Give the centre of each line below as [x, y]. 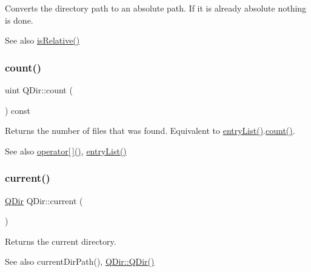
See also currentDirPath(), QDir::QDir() [80, 261]
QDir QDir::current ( [44, 200]
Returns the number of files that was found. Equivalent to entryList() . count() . [150, 131]
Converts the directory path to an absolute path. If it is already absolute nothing [156, 8]
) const [18, 110]
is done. [19, 20]
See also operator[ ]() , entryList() [66, 151]
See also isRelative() [42, 40]
